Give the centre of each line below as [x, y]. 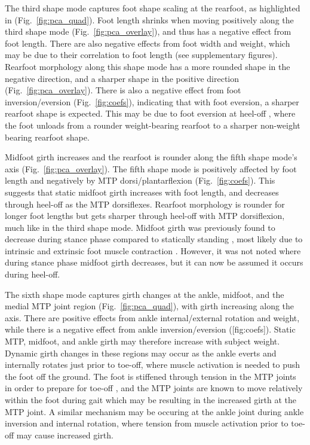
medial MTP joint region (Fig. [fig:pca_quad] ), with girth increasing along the [150, 306]
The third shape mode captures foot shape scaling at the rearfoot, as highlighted [153, 8]
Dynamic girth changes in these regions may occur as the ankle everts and [141, 353]
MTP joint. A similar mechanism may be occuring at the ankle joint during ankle [154, 411]
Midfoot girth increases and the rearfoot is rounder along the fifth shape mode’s [151, 157]
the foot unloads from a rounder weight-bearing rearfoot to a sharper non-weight [153, 125]
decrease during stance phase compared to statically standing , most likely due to [154, 239]
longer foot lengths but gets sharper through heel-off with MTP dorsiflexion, [145, 216]
